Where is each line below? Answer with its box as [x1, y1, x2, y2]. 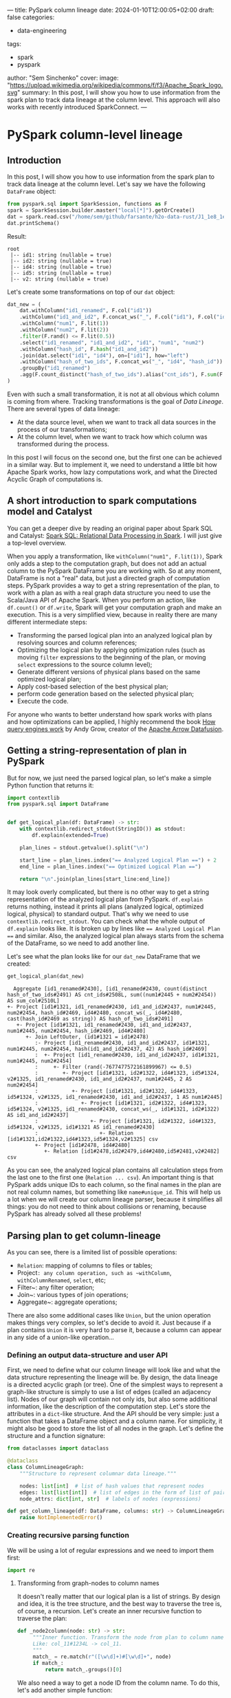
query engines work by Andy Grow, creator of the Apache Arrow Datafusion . [7, 725, 224, 733]
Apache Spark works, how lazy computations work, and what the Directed [7, 468, 218, 476]
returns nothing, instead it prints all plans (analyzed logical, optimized [7, 902, 204, 911]
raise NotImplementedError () [19, 1514, 103, 1521]
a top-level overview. [7, 538, 67, 547]
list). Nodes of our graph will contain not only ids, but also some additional [7, 1395, 218, 1404]
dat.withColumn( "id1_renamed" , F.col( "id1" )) [19, 307, 153, 314]
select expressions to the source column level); [16, 660, 153, 668]
